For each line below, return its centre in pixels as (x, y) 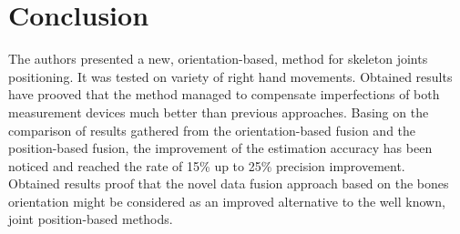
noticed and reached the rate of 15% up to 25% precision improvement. (207, 165)
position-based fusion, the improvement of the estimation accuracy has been (220, 148)
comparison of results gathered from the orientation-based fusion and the (212, 130)
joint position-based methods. (91, 219)
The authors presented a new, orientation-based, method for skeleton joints (218, 59)
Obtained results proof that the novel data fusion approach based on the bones (229, 183)
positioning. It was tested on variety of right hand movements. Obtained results (230, 76)
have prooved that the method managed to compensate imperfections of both (224, 94)
